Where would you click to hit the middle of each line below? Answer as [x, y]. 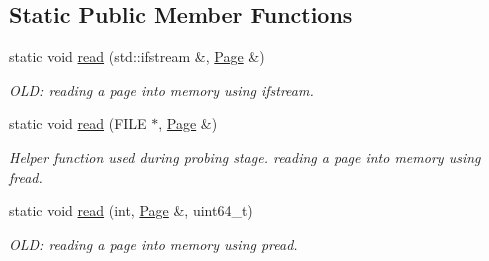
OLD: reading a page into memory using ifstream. [161, 89]
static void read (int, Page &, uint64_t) [131, 210]
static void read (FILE [78, 123]
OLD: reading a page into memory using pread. [153, 243]
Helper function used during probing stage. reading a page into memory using [245, 156]
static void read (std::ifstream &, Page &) [137, 56]
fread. [26, 176]
